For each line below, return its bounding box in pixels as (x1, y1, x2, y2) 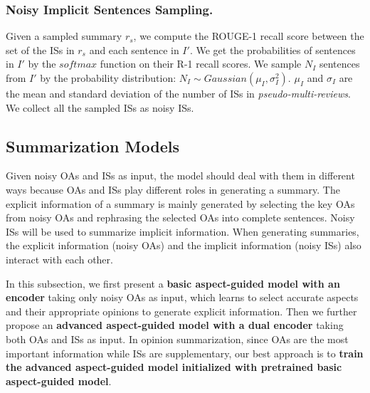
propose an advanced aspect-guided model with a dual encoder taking (6, 318, 344, 332)
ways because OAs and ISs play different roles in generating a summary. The (6, 182, 340, 197)
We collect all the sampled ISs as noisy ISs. (6, 100, 194, 115)
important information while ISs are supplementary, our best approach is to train (6, 345, 364, 360)
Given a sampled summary (6, 28, 122, 43)
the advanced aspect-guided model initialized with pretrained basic (6, 360, 342, 374)
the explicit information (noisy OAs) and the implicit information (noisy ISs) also (6, 238, 361, 253)
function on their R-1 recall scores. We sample (100, 56, 302, 71)
